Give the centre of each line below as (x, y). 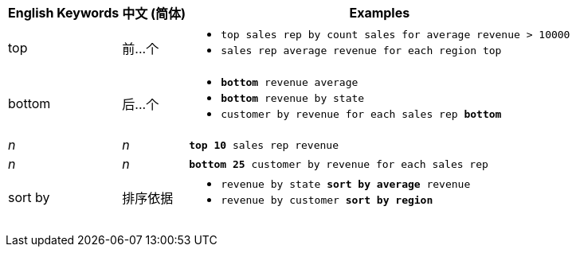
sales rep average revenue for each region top (361, 51)
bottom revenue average (290, 82)
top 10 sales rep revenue (264, 145)
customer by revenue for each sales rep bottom (361, 114)
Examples (380, 13)
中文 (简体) (154, 14)
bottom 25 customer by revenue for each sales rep (339, 164)
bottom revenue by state (293, 98)
